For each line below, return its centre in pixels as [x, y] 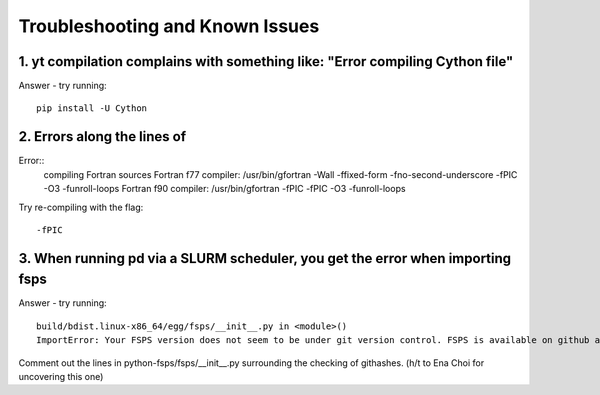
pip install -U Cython [92, 108]
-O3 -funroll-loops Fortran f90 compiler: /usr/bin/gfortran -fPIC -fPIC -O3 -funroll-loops [224, 189]
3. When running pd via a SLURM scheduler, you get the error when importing [265, 258]
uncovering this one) [61, 376]
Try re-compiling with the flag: [81, 207]
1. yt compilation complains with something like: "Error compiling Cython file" [266, 61]
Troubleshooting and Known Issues [169, 26]
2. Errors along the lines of [102, 136]
